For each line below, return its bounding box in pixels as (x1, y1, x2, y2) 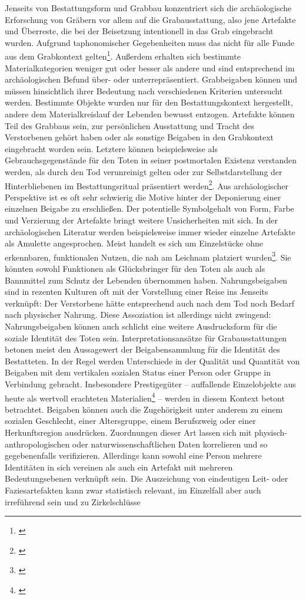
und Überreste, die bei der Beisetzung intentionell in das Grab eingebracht (5, 25, 274, 37)
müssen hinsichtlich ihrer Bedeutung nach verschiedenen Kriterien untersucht (5, 84, 283, 97)
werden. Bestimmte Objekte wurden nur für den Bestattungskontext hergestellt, (5, 96, 293, 108)
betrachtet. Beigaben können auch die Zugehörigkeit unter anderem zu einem (5, 403, 283, 415)
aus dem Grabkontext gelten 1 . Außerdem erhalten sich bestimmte (5, 48, 241, 62)
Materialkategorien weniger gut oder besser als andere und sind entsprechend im (5, 61, 295, 74)
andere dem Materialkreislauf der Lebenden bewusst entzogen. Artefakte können (5, 108, 295, 120)
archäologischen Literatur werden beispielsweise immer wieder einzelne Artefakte (5, 225, 295, 238)
